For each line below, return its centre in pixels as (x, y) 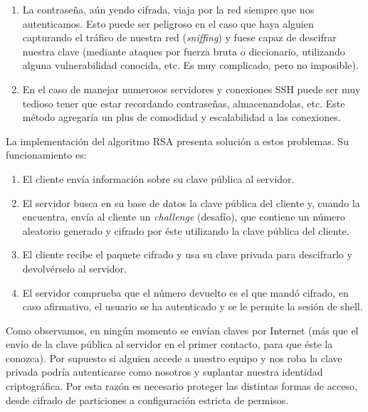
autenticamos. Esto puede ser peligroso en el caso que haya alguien (168, 23)
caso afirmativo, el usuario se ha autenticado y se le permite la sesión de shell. (193, 306)
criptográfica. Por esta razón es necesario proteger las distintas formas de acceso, (182, 386)
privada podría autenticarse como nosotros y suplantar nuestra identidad (164, 372)
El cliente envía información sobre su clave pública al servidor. (158, 178)
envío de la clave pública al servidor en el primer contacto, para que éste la (169, 344)
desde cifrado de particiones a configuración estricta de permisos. (147, 400)
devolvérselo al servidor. (74, 268)
